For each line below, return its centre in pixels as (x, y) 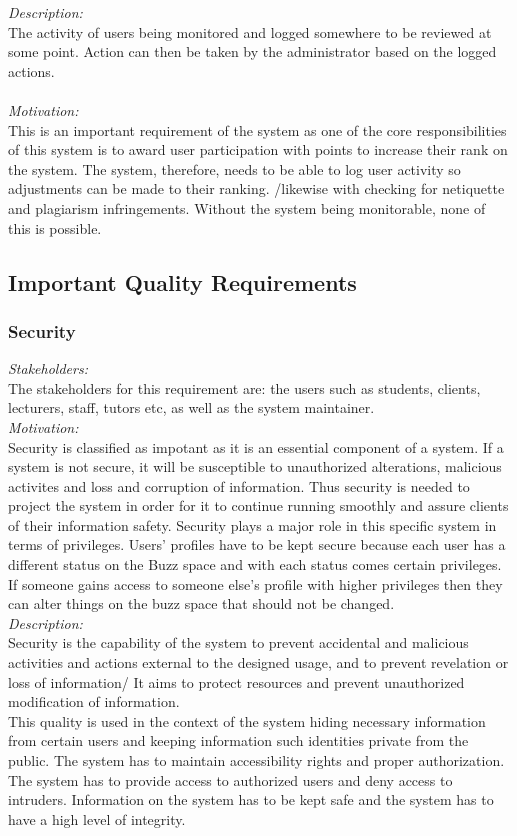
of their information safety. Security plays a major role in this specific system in (252, 524)
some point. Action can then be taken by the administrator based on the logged (252, 51)
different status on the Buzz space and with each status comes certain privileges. (255, 564)
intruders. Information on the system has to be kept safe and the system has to (251, 799)
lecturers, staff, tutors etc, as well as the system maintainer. (191, 407)
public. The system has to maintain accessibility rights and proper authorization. (256, 760)
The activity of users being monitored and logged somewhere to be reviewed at (250, 31)
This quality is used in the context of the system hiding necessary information (247, 720)
